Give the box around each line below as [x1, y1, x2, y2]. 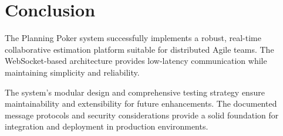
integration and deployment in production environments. [5, 120, 208, 132]
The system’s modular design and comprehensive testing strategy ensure [5, 86, 265, 98]
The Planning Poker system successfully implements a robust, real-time [5, 32, 261, 44]
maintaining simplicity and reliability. [5, 66, 140, 78]
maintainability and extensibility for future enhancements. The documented [5, 97, 277, 110]
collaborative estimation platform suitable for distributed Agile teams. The [5, 43, 274, 55]
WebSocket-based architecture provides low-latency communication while [5, 55, 267, 67]
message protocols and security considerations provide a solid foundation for [5, 108, 279, 121]
